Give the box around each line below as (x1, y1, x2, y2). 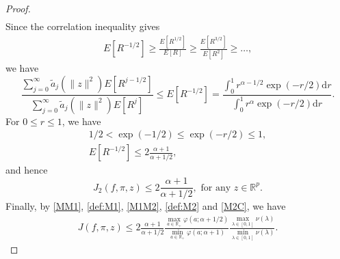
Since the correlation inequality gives (5, 19, 160, 33)
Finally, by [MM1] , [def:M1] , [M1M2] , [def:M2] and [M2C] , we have (5, 199, 286, 213)
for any (200, 182, 231, 193)
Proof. (5, 1, 31, 15)
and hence (5, 163, 48, 177)
